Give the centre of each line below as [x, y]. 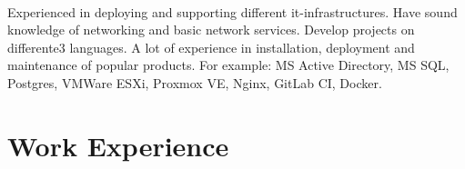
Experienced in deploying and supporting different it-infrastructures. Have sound [232, 11]
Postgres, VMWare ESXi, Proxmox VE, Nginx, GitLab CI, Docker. [195, 82]
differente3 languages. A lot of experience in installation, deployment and [211, 47]
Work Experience [118, 145]
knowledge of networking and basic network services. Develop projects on [211, 30]
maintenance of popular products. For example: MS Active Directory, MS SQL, [228, 65]
